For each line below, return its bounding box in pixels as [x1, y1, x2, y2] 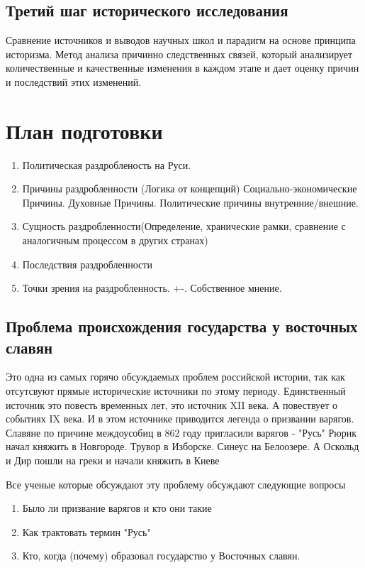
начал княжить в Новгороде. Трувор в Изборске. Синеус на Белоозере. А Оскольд [6, 439, 359, 454]
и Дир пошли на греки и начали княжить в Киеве [6, 453, 220, 468]
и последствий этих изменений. [6, 74, 142, 89]
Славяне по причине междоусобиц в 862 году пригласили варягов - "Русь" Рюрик [6, 425, 357, 439]
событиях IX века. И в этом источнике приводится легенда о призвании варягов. [6, 411, 354, 426]
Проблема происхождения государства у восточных [6, 315, 358, 337]
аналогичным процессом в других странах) [22, 233, 208, 248]
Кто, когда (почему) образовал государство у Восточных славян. [22, 548, 301, 563]
